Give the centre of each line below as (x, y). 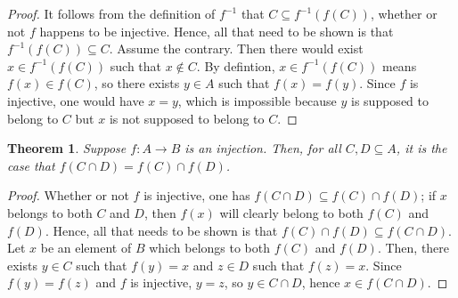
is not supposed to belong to (187, 118)
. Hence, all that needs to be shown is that (161, 230)
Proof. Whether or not (68, 195)
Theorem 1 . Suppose (67, 148)
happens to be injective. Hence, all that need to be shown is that (217, 31)
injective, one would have (76, 100)
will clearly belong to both (291, 212)
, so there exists (137, 83)
